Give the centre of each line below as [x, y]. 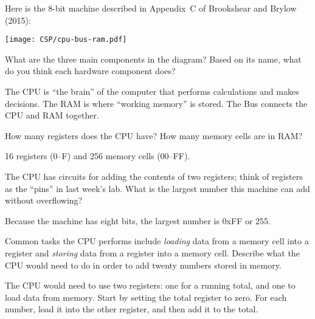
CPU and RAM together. [52, 115]
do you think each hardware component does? [90, 71]
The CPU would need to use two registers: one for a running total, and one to [150, 285]
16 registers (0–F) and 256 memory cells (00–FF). [98, 156]
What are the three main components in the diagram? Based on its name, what [153, 59]
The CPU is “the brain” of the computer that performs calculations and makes [152, 91]
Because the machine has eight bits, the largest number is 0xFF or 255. [138, 220]
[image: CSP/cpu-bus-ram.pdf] [66, 40]
